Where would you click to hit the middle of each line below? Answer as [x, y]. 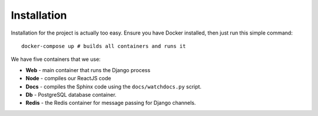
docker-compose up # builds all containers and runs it [104, 46]
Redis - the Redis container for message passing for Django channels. [111, 103]
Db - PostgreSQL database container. [71, 94]
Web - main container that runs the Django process [88, 70]
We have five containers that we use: [56, 59]
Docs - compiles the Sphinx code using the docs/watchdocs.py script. [114, 86]
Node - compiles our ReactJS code [68, 79]
